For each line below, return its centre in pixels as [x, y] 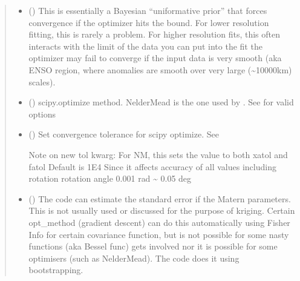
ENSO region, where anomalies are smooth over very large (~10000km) [160, 69]
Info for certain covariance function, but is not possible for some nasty [159, 234]
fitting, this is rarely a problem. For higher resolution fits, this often [155, 34]
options [42, 114]
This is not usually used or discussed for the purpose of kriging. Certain [162, 210]
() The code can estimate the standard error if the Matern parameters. [160, 198]
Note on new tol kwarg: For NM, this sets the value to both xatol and [158, 154]
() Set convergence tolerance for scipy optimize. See [124, 134]
